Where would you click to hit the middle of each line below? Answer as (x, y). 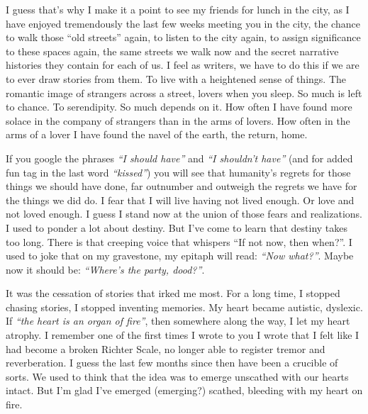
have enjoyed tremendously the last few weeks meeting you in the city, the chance (183, 23)
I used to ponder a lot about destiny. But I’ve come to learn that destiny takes (177, 227)
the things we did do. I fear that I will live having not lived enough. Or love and (180, 200)
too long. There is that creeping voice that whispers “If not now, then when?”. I (179, 241)
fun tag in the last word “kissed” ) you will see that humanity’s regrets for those (178, 172)
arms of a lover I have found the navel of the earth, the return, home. (157, 134)
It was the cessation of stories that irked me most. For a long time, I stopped (173, 293)
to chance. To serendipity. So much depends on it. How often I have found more (179, 107)
